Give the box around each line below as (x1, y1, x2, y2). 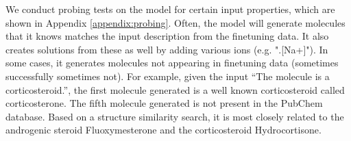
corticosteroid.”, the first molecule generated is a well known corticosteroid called (5, 82, 345, 97)
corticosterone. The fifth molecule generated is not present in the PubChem (5, 96, 323, 110)
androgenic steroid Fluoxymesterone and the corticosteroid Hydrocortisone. (5, 123, 322, 137)
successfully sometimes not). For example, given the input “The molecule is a (5, 68, 330, 83)
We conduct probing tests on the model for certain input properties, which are (5, 2, 335, 16)
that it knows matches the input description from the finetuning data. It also (5, 29, 329, 43)
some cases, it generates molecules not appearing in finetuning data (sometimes (5, 55, 339, 70)
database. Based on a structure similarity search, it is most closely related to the (5, 109, 344, 123)
